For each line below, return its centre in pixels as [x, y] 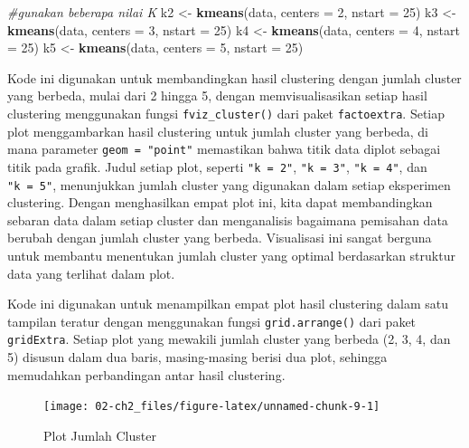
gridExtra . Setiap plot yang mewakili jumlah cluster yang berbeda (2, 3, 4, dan [229, 339]
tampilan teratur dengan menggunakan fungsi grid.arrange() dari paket [212, 321]
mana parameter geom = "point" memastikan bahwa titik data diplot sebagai [224, 149]
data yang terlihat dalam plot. [91, 273]
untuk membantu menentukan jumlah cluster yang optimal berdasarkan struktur [231, 255]
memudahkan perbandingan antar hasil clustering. [146, 374]
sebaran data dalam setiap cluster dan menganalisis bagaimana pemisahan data [228, 219]
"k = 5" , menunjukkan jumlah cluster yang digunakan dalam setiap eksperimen [229, 184]
